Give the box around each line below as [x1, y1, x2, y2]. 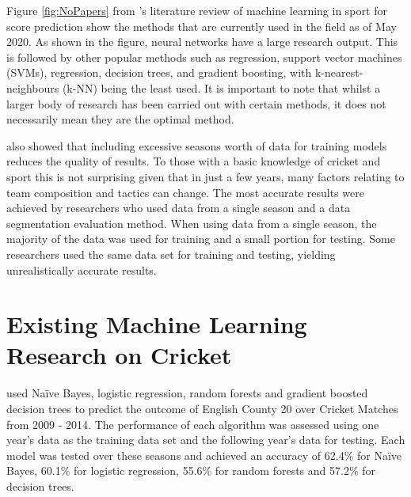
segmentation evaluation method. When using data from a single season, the [6, 214, 377, 231]
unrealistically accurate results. [6, 261, 157, 278]
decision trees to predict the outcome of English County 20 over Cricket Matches [6, 400, 398, 416]
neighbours [6, 79, 59, 96]
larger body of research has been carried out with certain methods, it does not [6, 95, 386, 112]
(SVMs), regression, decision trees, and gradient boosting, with [6, 64, 312, 81]
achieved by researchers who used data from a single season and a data [6, 199, 351, 216]
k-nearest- [314, 64, 363, 81]
